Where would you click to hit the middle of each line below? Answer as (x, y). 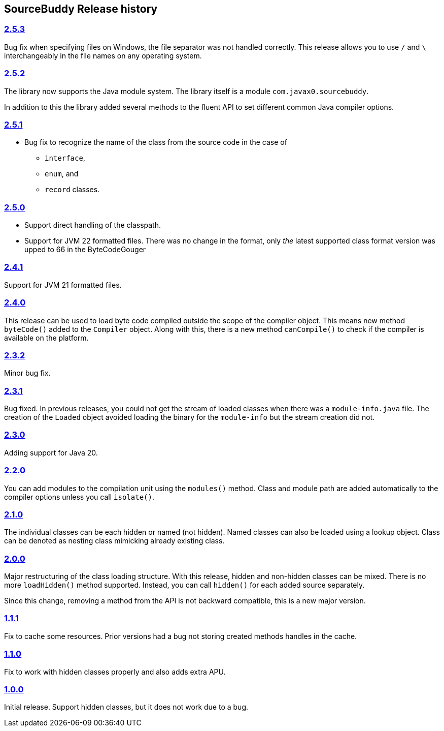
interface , (65, 158)
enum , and (62, 174)
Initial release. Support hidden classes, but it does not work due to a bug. (126, 707)
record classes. (72, 190)
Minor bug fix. (27, 373)
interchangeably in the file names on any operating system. (103, 55)
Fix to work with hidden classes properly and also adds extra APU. (115, 672)
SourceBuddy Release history (81, 9)
